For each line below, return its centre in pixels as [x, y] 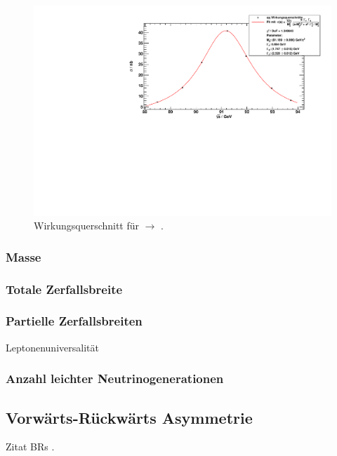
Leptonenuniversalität [52, 347]
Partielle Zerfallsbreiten [74, 321]
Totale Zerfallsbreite [64, 289]
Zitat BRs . [30, 447]
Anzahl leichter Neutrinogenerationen [115, 378]
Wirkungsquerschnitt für [87, 226]
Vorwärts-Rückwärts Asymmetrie [129, 417]
